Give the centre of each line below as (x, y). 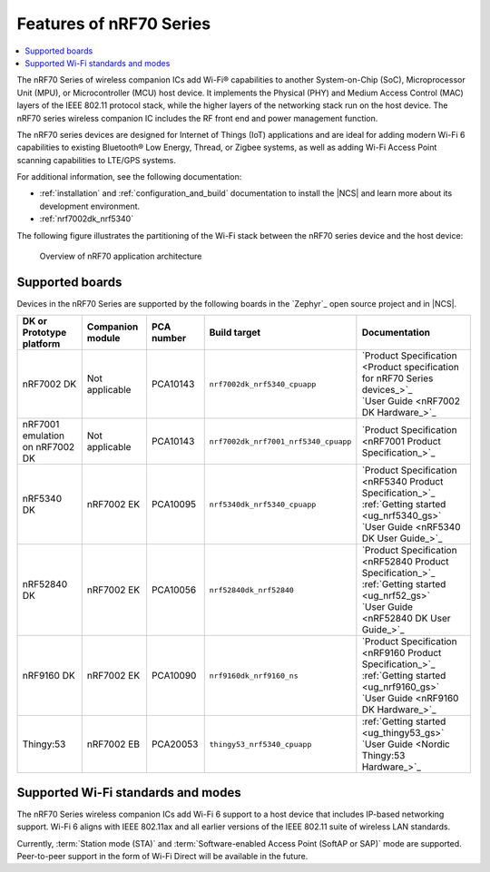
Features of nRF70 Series (114, 24)
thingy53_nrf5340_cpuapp (260, 744)
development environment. (90, 206)
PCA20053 (175, 744)
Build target (235, 333)
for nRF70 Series (397, 378)
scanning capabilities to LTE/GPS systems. (96, 160)
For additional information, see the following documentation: (129, 177)
